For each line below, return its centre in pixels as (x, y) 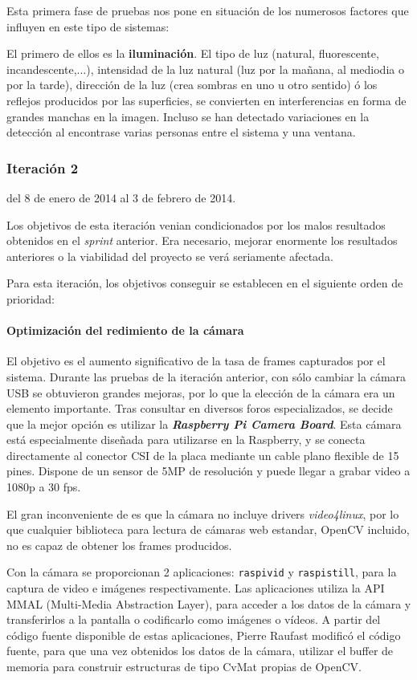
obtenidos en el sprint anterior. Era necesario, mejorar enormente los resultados (202, 240)
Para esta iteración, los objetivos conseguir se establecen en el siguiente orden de (205, 283)
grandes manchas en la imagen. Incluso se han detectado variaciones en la (188, 116)
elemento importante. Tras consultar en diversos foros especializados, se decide (200, 408)
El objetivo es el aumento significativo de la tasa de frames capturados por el (196, 361)
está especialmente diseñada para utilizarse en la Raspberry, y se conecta (186, 440)
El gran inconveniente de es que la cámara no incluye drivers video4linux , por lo (203, 513)
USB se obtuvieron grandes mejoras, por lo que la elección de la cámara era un (201, 392)
